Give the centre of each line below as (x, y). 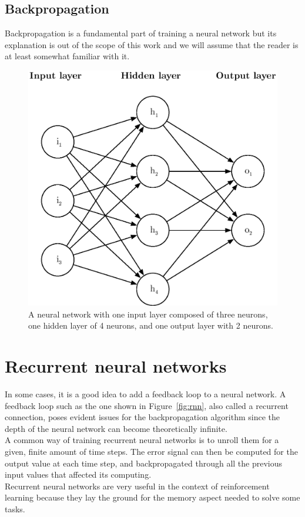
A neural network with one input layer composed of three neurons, (148, 314)
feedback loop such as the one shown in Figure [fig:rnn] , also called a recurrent (147, 405)
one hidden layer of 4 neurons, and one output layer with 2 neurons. (151, 325)
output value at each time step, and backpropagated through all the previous (144, 463)
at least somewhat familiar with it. (67, 56)
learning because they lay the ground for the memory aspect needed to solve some (152, 497)
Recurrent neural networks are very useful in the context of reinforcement (137, 486)
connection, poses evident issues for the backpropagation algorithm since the (143, 417)
